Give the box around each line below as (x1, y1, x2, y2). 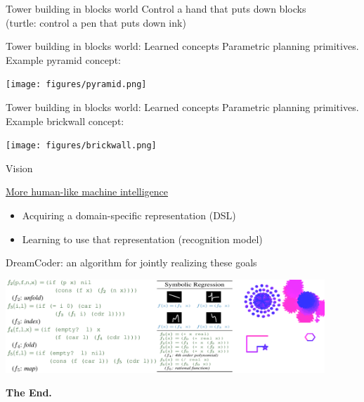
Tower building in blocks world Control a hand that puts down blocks (6, 1, 306, 15)
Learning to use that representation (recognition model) (22, 231, 263, 246)
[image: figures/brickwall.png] (6, 141, 157, 151)
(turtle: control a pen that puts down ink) (6, 15, 186, 30)
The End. (6, 385, 52, 400)
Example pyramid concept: (6, 52, 121, 67)
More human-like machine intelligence (6, 184, 169, 199)
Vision (6, 160, 33, 175)
